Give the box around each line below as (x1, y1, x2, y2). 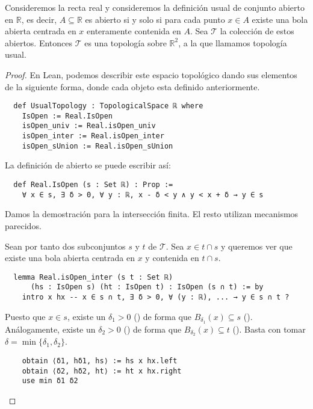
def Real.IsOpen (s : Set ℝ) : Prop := (13, 180, 173, 189)
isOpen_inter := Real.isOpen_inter (22, 132, 164, 141)
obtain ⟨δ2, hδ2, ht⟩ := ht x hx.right (22, 366, 182, 375)
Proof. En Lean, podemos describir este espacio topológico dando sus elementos (5, 68, 297, 81)
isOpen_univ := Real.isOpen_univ (22, 121, 156, 131)
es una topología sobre (84, 36, 167, 49)
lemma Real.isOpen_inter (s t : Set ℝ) (13, 272, 173, 281)
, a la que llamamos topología (178, 36, 287, 49)
